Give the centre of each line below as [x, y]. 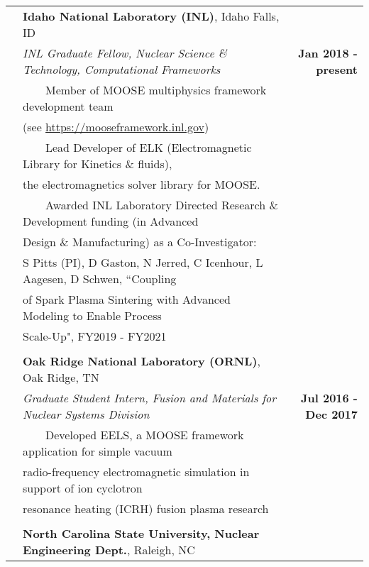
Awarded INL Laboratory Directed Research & [162, 205]
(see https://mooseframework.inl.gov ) [116, 127]
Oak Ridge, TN [61, 377]
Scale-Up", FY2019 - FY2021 [95, 336]
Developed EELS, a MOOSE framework [145, 435]
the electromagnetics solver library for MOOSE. [142, 184]
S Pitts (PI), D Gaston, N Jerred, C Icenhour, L [143, 262]
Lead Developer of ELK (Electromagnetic [149, 147]
